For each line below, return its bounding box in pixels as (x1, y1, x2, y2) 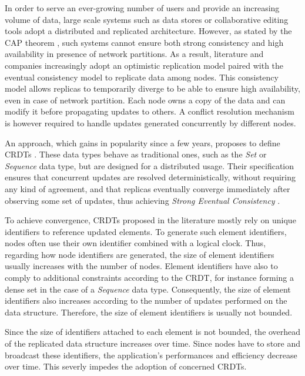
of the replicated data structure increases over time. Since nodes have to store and (5, 337, 301, 350)
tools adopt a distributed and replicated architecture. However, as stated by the (5, 25, 292, 37)
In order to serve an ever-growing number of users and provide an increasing (5, 2, 280, 14)
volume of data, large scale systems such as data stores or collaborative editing (5, 13, 289, 25)
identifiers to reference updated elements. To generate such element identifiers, (5, 225, 287, 237)
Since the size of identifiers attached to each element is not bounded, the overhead (5, 325, 301, 338)
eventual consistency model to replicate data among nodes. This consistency (5, 70, 279, 83)
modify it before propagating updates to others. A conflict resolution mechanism (5, 105, 294, 117)
